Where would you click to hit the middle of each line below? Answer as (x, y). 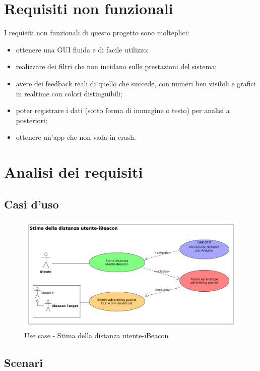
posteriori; (31, 120)
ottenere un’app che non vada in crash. (76, 137)
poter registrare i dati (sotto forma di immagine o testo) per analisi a (123, 110)
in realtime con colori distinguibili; (69, 93)
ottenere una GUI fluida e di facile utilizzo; (82, 49)
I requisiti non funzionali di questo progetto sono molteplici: (97, 33)
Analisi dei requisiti (74, 172)
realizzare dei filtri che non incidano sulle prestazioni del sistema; (116, 66)
